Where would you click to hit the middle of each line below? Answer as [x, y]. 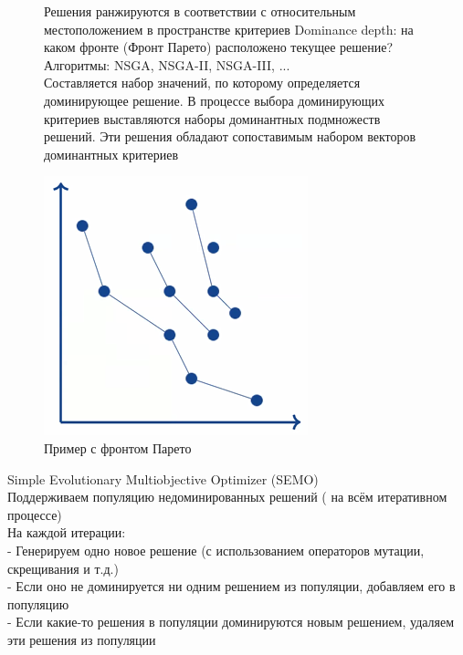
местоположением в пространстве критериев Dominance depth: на [229, 29]
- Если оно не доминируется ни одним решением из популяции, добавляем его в [231, 586]
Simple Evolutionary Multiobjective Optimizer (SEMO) [163, 478]
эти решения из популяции [82, 639]
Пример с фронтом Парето [118, 447]
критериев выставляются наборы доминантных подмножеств [212, 118]
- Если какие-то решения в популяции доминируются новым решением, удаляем [231, 622]
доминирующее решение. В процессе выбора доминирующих [215, 100]
